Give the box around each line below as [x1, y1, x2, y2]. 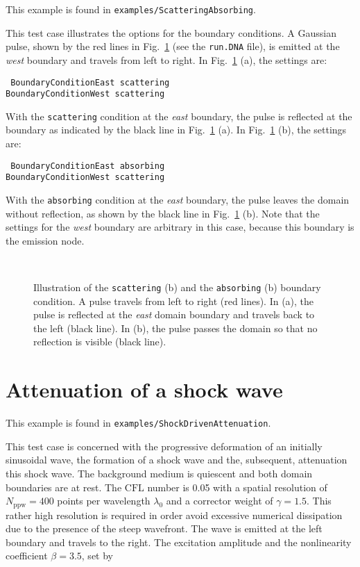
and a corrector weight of [166, 493, 273, 508]
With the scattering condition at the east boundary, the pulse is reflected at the [6, 108, 352, 123]
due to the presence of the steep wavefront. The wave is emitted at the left [6, 521, 323, 536]
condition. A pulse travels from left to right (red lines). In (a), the [33, 293, 314, 308]
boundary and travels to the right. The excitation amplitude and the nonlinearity [6, 534, 352, 549]
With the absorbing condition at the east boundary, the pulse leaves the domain [6, 192, 350, 206]
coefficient [6, 548, 48, 563]
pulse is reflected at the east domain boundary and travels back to [33, 307, 315, 322]
